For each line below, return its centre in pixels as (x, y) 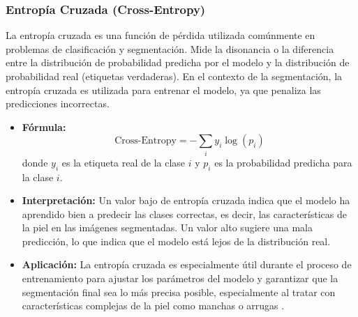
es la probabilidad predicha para (283, 162)
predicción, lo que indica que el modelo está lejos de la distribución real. (176, 241)
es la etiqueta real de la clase (124, 162)
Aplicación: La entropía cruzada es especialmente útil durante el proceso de (187, 264)
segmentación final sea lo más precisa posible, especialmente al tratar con (179, 292)
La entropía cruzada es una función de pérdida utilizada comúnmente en (161, 35)
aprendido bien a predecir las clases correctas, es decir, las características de (184, 214)
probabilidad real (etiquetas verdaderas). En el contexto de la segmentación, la (174, 76)
